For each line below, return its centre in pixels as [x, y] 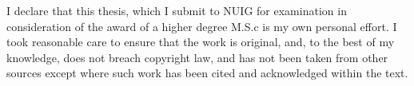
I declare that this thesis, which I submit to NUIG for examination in [177, 10]
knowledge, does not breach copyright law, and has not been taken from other [197, 57]
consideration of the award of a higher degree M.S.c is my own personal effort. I [202, 26]
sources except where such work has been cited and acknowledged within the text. [207, 73]
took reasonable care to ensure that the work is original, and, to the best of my [201, 42]
